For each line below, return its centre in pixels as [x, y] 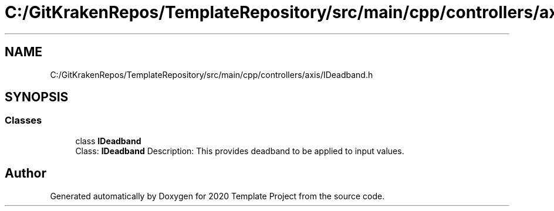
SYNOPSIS [37, 97]
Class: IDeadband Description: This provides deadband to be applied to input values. [240, 151]
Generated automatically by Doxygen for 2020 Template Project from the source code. [217, 196]
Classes [23, 120]
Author [26, 173]
